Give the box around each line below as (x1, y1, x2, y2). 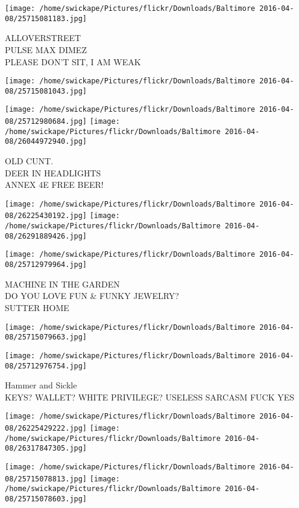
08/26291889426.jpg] (5, 231, 87, 240)
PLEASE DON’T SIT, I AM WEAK (5, 55, 141, 68)
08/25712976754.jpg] (5, 361, 87, 370)
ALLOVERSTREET (5, 31, 81, 44)
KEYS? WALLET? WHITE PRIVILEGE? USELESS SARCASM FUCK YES (5, 390, 295, 403)
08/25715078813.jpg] (5, 474, 87, 483)
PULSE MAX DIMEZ (5, 43, 87, 56)
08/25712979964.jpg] (5, 260, 87, 269)
